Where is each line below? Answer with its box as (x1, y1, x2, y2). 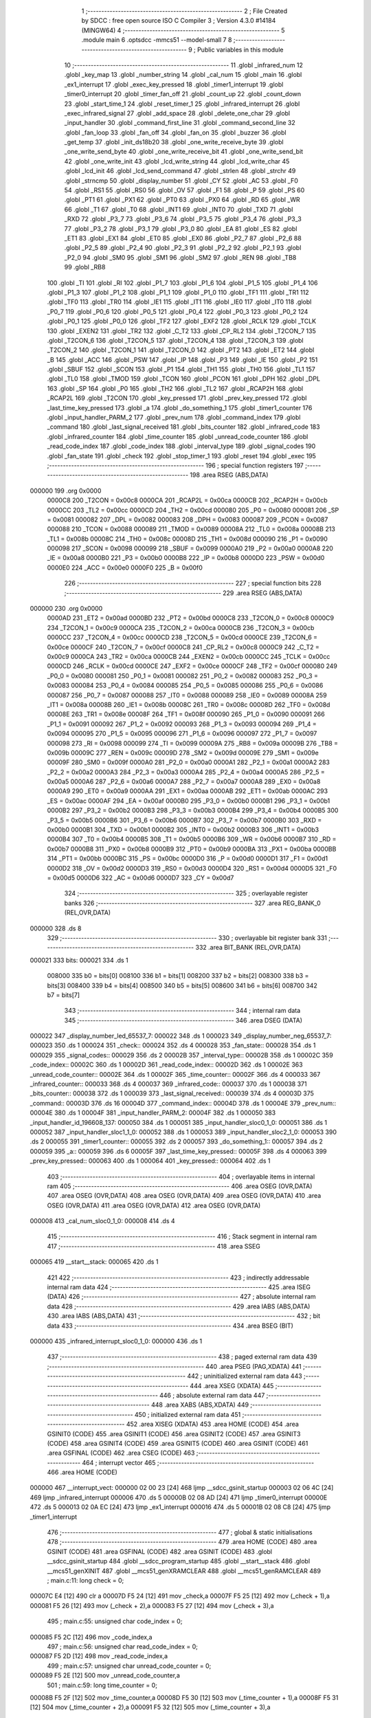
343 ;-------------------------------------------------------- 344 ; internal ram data (64, 1007, 301, 1015)
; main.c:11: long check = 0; (47, 1576, 124, 1584)
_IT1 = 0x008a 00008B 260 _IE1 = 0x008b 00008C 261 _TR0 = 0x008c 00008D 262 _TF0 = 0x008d (47, 700, 330, 709)
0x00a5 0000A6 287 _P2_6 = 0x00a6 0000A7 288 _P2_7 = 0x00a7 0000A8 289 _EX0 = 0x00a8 (47, 777, 321, 786)
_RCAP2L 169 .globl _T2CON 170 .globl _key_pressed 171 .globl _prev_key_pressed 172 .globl (47, 394, 307, 402)
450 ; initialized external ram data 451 (134, 1410, 241, 1418)
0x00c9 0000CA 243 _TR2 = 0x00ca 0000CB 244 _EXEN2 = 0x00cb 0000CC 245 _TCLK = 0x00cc (47, 653, 330, 660)
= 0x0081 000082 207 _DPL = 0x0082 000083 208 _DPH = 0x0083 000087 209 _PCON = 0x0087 (47, 515, 328, 524)
